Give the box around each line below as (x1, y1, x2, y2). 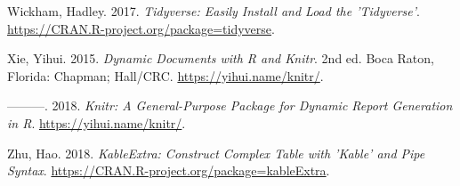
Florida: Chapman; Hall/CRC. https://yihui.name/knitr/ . (7, 66, 324, 85)
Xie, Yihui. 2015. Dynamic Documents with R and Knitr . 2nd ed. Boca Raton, (7, 49, 434, 68)
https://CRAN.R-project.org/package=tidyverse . (7, 19, 275, 37)
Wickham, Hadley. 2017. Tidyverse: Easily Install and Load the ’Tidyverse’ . (7, 2, 420, 20)
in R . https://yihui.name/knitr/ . (7, 113, 186, 132)
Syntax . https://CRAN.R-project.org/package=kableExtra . (7, 161, 330, 180)
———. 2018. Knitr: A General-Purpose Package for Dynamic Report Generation (7, 96, 453, 115)
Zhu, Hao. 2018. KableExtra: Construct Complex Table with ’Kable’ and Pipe (7, 143, 425, 162)
